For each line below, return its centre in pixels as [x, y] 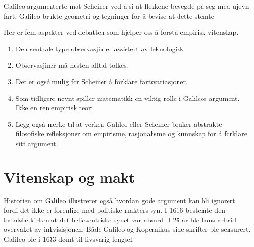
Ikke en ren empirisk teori [54, 108]
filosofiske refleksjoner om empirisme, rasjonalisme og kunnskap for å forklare [131, 134]
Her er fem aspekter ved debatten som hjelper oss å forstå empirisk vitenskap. [121, 32]
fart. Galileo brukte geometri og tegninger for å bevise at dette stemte [109, 15]
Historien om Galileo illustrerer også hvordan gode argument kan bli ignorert [120, 200]
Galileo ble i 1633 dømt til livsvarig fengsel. [69, 239]
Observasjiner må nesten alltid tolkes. [72, 65]
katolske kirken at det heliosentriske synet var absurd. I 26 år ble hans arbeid [120, 219]
